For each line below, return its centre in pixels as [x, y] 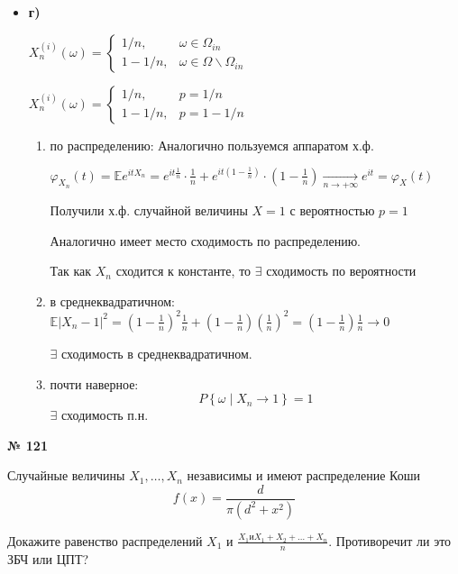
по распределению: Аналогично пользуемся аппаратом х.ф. [212, 145]
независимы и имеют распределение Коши [303, 475]
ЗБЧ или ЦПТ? [48, 558]
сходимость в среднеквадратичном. [157, 353]
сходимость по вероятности [341, 271]
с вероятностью [332, 210]
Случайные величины [66, 475]
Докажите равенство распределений [105, 540]
